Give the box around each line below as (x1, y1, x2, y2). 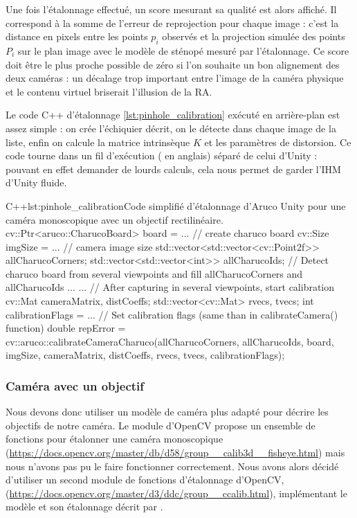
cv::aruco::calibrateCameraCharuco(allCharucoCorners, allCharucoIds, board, (6, 334, 334, 348)
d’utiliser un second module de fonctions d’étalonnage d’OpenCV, (6, 472, 284, 487)
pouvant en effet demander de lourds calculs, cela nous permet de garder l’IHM (6, 161, 341, 176)
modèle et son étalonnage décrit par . (6, 499, 163, 514)
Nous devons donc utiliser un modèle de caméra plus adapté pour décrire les (6, 404, 329, 419)
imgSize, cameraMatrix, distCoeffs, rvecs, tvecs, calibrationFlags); (6, 348, 285, 362)
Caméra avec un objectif (6, 377, 145, 394)
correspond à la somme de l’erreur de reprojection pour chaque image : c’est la (6, 15, 339, 30)
